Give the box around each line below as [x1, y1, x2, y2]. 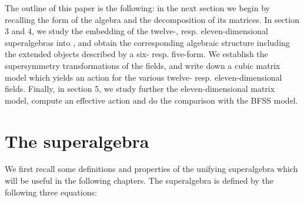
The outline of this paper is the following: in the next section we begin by [5, 2, 270, 14]
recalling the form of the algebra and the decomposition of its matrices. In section [5, 13, 299, 25]
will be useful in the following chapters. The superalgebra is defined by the [5, 174, 274, 187]
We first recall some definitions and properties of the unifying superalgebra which [5, 163, 298, 175]
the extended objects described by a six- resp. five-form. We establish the [5, 48, 268, 60]
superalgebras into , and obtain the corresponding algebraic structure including [5, 36, 290, 48]
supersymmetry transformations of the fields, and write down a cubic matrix [5, 59, 280, 71]
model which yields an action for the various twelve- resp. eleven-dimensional [5, 71, 282, 83]
